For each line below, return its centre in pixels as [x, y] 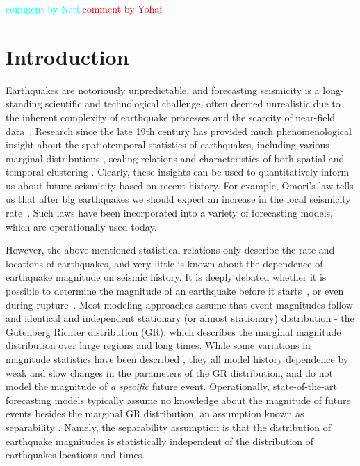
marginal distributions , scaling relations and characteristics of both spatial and [175, 158]
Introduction [67, 56]
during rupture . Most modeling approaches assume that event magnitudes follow [179, 304]
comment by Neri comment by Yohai [84, 8]
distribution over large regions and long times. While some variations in [158, 345]
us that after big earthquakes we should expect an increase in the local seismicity [178, 199]
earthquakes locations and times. [75, 455]
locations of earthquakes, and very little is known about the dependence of [164, 263]
